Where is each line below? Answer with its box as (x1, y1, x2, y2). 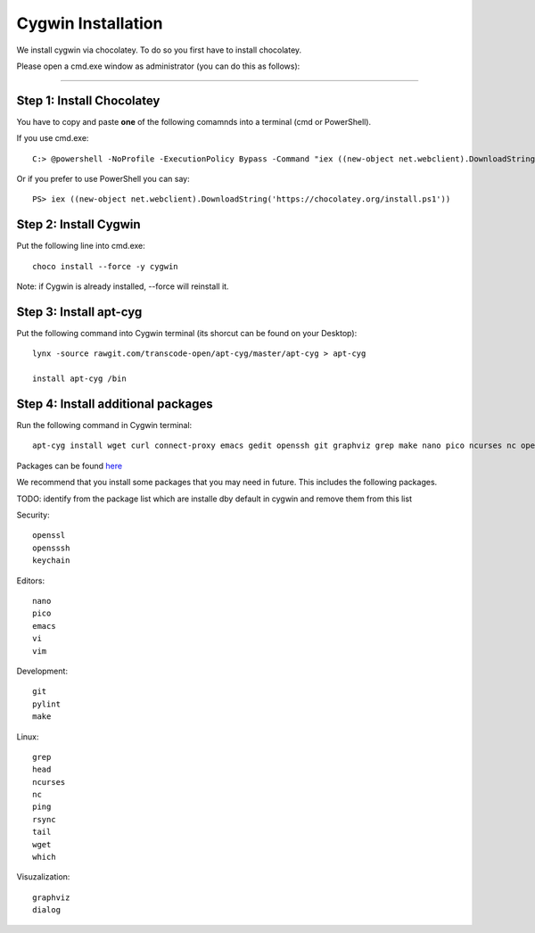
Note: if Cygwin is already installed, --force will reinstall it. (16, 281, 229, 292)
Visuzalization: (16, 871, 70, 882)
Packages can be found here (16, 460, 123, 471)
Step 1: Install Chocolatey (16, 93, 160, 108)
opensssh (32, 542, 70, 553)
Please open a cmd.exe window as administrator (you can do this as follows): (16, 61, 300, 71)
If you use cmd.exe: (16, 133, 89, 144)
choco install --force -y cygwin (32, 261, 178, 271)
